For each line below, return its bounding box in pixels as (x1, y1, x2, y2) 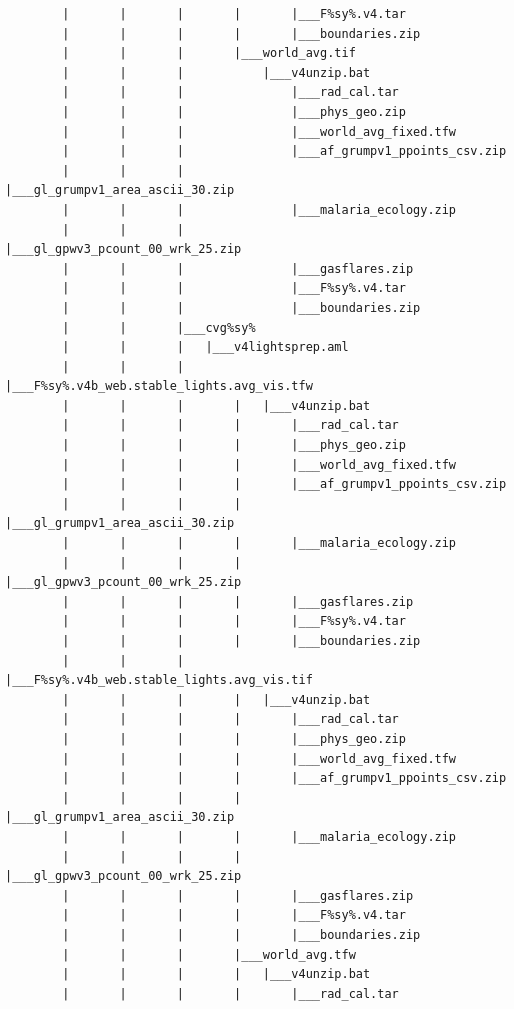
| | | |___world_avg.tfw (62, 947, 356, 962)
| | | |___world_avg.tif (62, 46, 356, 61)
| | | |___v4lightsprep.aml (62, 340, 349, 355)
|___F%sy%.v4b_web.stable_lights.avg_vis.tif (5, 673, 313, 688)
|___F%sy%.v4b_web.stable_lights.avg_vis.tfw (5, 379, 313, 394)
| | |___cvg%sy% (62, 320, 256, 335)
